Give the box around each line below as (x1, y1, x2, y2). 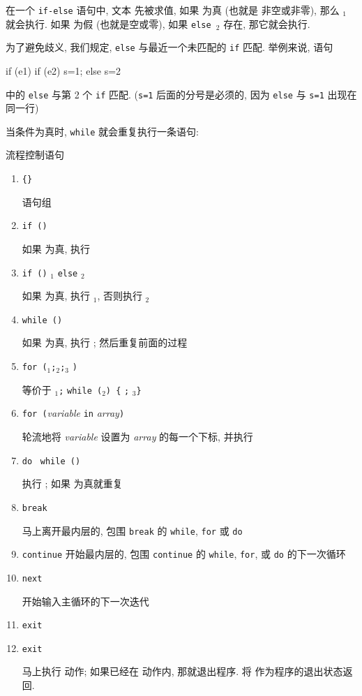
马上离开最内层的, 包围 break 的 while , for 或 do (22, 523, 243, 538)
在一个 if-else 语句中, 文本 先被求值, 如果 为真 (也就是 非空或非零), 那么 (6, 3, 340, 17)
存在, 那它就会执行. (223, 16, 310, 31)
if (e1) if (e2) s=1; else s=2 (6, 63, 121, 77)
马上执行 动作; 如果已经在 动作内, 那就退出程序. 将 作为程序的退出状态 (22, 664, 343, 679)
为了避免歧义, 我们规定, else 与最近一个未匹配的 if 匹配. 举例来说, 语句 (6, 40, 333, 54)
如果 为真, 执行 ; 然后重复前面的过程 (22, 335, 188, 350)
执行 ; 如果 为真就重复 (22, 476, 123, 491)
